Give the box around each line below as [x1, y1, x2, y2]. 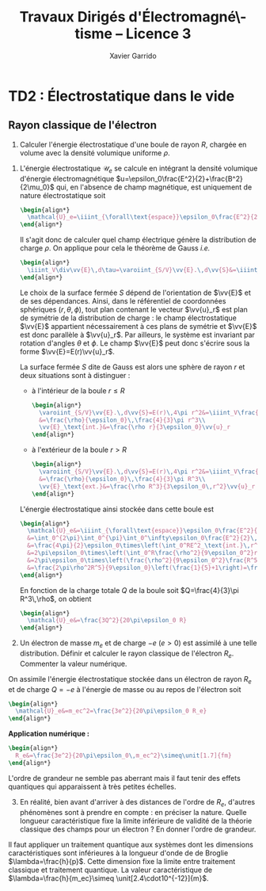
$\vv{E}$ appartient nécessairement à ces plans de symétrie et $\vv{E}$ [19, 321, 257, 331]
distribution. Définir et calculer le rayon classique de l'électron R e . [19, 648, 234, 660]
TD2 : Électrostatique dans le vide [8, 87, 235, 105]
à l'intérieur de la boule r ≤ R [31, 385, 125, 396]
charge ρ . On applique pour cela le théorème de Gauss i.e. [19, 243, 211, 253]
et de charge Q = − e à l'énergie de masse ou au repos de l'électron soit [8, 684, 241, 694]
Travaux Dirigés [19, 8, 126, 26]
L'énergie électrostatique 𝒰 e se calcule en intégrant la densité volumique [19, 163, 258, 174]
